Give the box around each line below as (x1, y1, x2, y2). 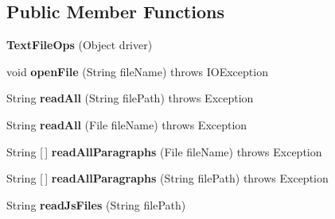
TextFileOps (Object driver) (6, 36, 153, 53)
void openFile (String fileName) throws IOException (6, 63, 268, 79)
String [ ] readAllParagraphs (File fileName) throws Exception (6, 143, 322, 159)
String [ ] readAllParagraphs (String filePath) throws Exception (6, 170, 329, 186)
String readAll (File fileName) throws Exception (6, 116, 247, 133)
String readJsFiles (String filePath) (6, 196, 186, 213)
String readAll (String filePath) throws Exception (6, 90, 254, 106)
